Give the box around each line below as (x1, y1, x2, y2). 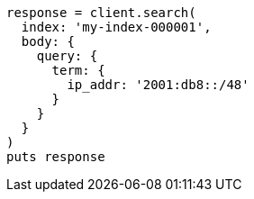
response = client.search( (6, 5, 196, 20)
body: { (21, 34, 75, 49)
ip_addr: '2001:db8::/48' (67, 77, 249, 92)
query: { (36, 49, 98, 63)
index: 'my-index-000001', (21, 20, 212, 34)
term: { (51, 63, 105, 77)
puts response (6, 149, 105, 164)
